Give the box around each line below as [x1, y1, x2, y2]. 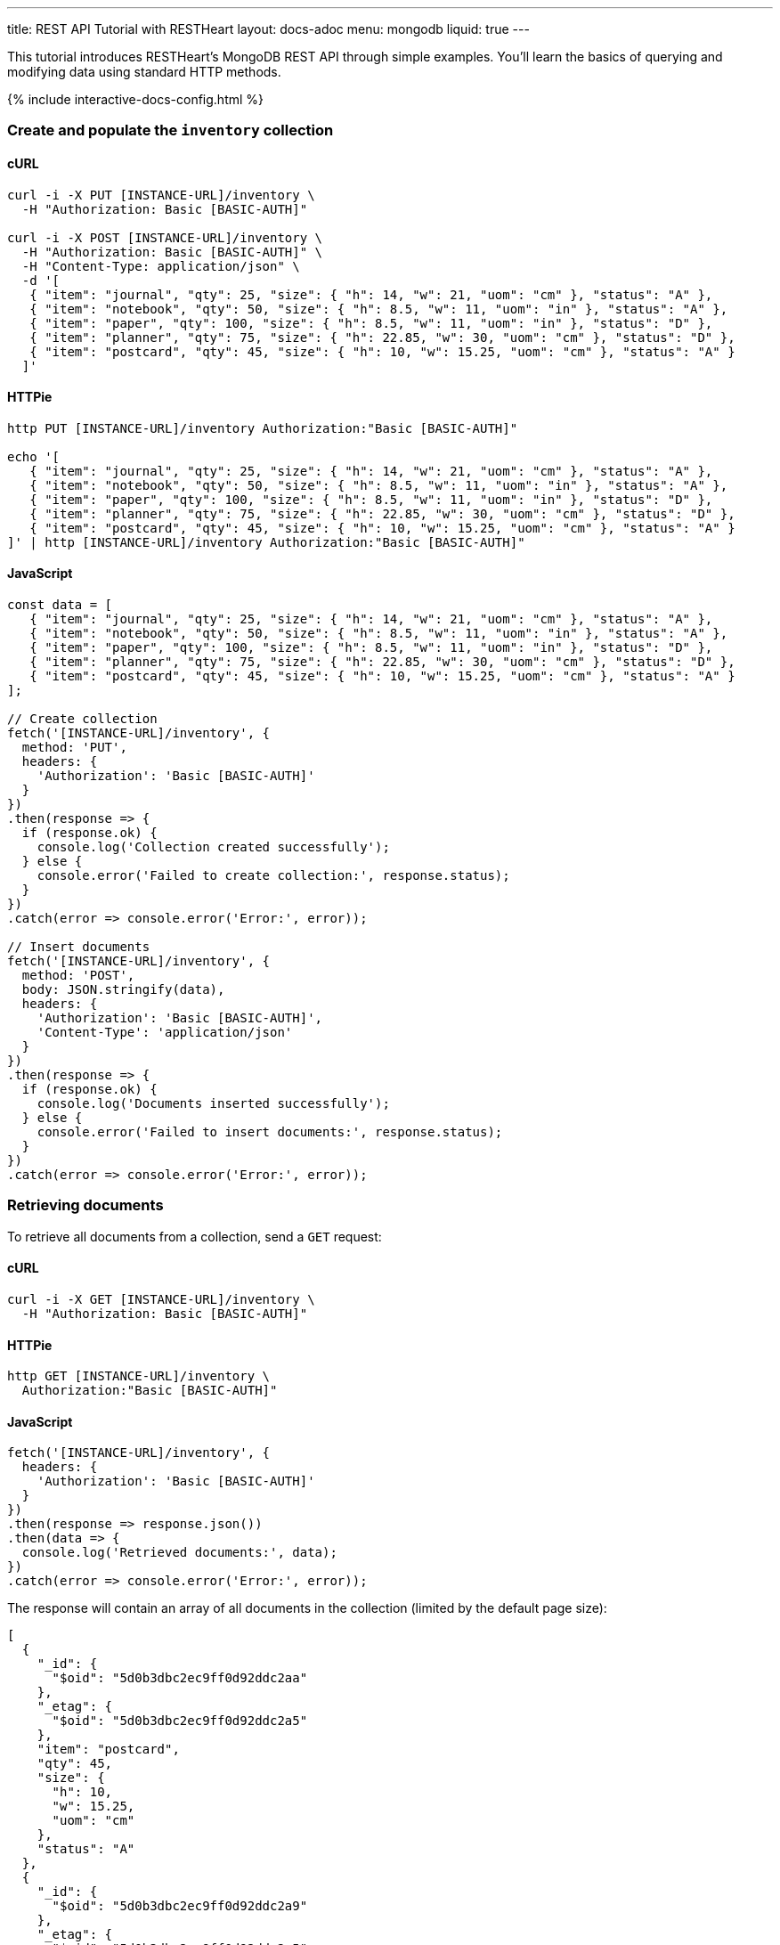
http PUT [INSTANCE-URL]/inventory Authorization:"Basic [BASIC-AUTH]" [7, 420, 518, 435]
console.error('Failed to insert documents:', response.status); [37, 1125, 503, 1140]
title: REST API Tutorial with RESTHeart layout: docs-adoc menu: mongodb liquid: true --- [7, 21, 530, 37]
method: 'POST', [21, 968, 135, 983]
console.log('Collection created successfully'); [37, 840, 390, 855]
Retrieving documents [7, 1196, 164, 1215]
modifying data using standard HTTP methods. [7, 64, 281, 79]
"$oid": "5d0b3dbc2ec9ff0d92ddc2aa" [52, 1671, 308, 1686]
